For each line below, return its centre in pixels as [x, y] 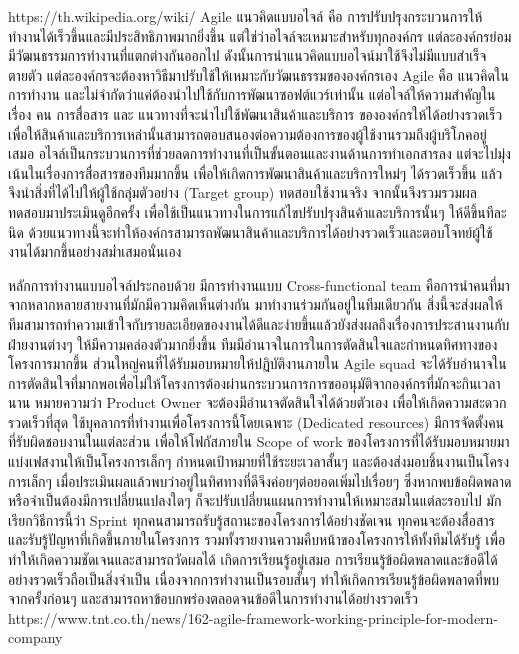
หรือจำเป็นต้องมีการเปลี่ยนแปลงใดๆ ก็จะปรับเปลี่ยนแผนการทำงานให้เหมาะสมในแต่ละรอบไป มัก [255, 500]
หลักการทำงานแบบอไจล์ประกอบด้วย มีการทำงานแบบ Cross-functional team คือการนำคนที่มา [259, 284]
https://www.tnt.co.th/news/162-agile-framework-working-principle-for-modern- [253, 617]
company [35, 637]
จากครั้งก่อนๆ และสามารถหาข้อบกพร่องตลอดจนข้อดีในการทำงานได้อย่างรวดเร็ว [213, 598]
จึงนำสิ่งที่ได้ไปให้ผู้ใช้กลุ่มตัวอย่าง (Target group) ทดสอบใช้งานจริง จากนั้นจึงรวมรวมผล [242, 192]
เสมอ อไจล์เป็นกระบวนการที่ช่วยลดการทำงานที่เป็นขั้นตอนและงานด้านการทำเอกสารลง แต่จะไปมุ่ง [259, 153]
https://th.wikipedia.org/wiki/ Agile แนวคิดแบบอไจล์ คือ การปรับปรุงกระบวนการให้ [245, 16]
